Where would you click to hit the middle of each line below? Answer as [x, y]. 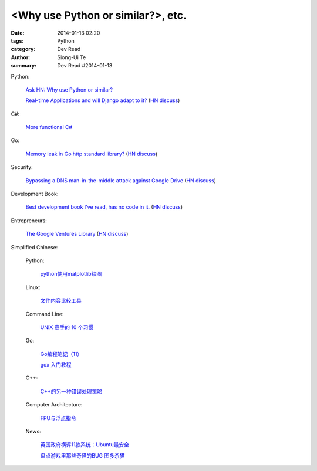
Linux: [33, 287]
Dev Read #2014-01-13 [85, 66]
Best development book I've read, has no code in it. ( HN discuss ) [104, 207]
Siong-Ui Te [72, 57]
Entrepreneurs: [29, 221]
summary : [24, 66]
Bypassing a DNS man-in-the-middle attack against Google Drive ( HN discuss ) [121, 180]
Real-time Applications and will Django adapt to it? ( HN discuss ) [103, 100]
